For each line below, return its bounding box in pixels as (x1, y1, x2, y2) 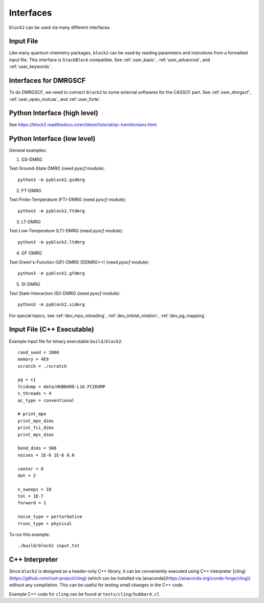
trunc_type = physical (18, 521, 72, 526)
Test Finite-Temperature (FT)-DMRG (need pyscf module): (9, 197, 127, 202)
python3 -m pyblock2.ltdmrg (18, 239, 85, 245)
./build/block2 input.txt (18, 543, 80, 549)
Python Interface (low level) (9, 134, 96, 143)
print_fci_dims (18, 425, 54, 430)
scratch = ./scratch (18, 363, 67, 369)
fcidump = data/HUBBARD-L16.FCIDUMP (18, 384, 106, 389)
